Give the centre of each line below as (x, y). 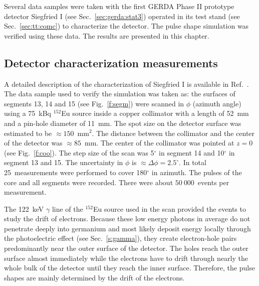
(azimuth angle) (217, 103)
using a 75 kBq (28, 113)
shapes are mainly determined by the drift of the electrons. (94, 277)
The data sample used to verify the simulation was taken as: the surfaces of (120, 94)
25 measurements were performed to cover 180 (76, 172)
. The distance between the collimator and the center (173, 133)
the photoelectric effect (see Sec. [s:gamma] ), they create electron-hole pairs (120, 238)
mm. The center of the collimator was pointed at (159, 143)
